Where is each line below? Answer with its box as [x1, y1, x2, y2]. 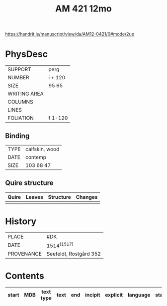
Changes [76, 193, 98, 200]
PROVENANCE [7, 250, 42, 257]
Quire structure [5, 179, 54, 187]
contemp [25, 153, 46, 160]
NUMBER [7, 74, 29, 81]
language [127, 291, 151, 298]
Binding [5, 132, 30, 140]
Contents [5, 270, 45, 282]
